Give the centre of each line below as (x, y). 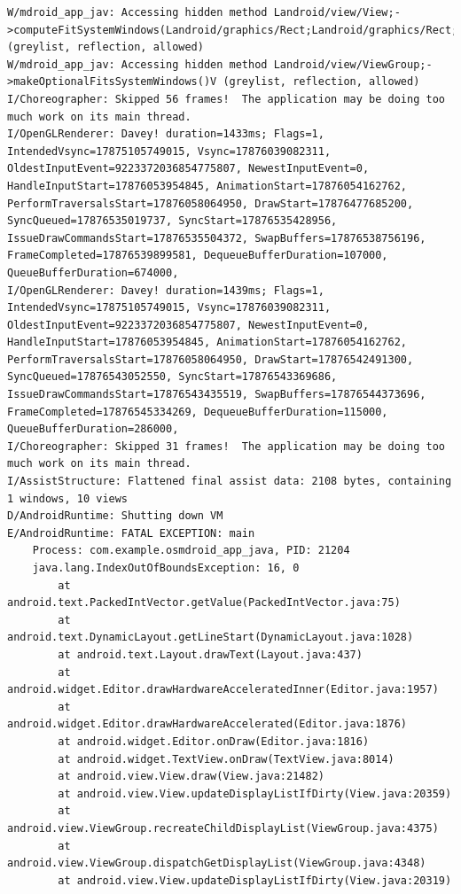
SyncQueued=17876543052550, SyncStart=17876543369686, (172, 377)
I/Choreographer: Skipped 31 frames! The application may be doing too (226, 446)
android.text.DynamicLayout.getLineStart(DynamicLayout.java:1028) (211, 637)
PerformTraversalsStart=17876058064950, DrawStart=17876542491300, (211, 359)
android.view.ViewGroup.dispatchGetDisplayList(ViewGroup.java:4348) (217, 863)
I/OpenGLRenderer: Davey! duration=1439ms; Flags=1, (166, 290)
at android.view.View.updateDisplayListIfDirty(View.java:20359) (255, 793)
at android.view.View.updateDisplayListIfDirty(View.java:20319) (255, 880)
